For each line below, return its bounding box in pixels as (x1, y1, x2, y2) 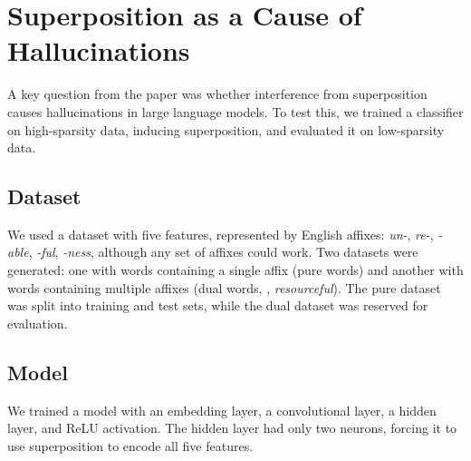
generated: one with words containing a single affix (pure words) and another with (7, 260, 464, 280)
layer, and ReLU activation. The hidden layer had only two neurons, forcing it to (7, 418, 457, 437)
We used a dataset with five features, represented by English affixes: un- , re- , (7, 224, 434, 243)
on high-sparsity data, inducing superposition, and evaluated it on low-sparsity (7, 120, 445, 139)
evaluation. (7, 313, 68, 332)
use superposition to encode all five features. (7, 436, 254, 455)
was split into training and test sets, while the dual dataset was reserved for (7, 296, 428, 315)
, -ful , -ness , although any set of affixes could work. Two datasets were (28, 242, 418, 261)
